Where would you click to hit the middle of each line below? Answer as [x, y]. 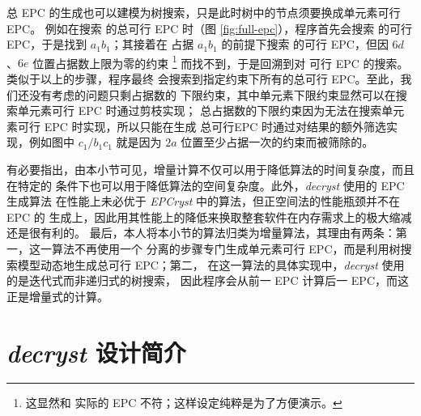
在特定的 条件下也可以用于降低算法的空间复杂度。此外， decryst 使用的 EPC [206, 185]
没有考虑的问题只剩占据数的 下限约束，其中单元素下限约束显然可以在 [212, 94]
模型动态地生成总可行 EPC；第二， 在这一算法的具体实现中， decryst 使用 [211, 264]
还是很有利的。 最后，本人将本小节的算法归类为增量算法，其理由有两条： [201, 233]
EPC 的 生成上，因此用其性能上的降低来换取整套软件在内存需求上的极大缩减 [209, 216]
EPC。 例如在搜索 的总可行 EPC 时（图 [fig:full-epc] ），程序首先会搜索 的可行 [209, 28]
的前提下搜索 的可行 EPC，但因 [305, 44]
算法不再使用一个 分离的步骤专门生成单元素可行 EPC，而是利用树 [226, 248]
